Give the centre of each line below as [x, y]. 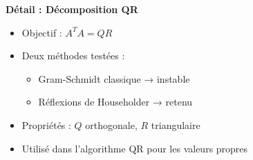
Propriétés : [46, 124]
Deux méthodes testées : [73, 56]
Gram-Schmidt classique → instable [114, 78]
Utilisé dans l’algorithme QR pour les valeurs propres [135, 148]
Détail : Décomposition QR [72, 9]
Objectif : [42, 32]
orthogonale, [111, 124]
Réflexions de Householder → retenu [115, 102]
